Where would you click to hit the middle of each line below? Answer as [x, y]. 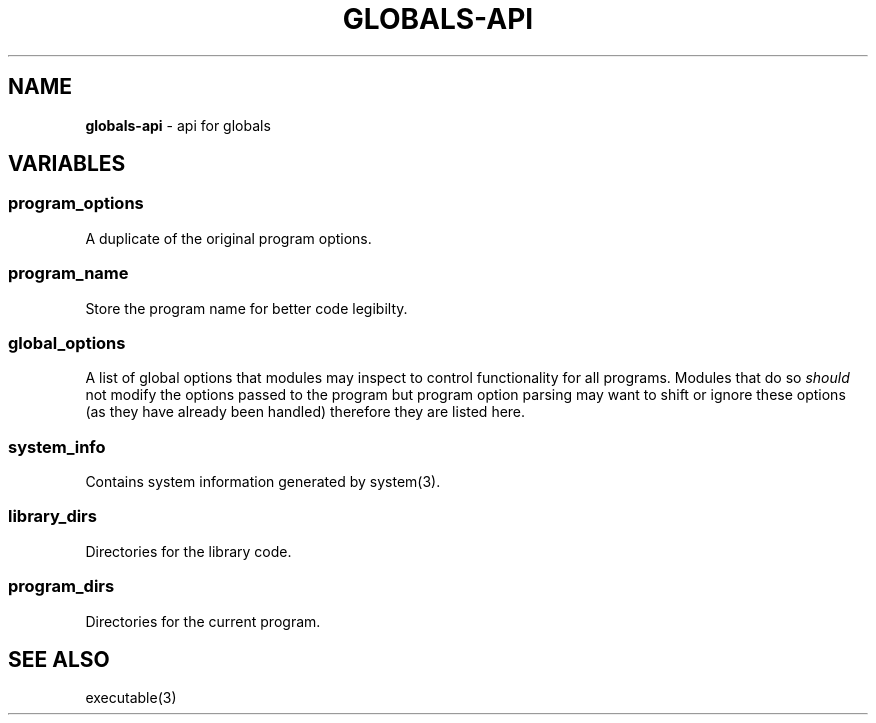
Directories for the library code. [188, 551]
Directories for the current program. [203, 621]
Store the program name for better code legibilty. [246, 308]
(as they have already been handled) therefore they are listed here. [305, 412]
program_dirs [61, 586]
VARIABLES [67, 164]
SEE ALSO [59, 659]
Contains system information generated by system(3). [263, 482]
